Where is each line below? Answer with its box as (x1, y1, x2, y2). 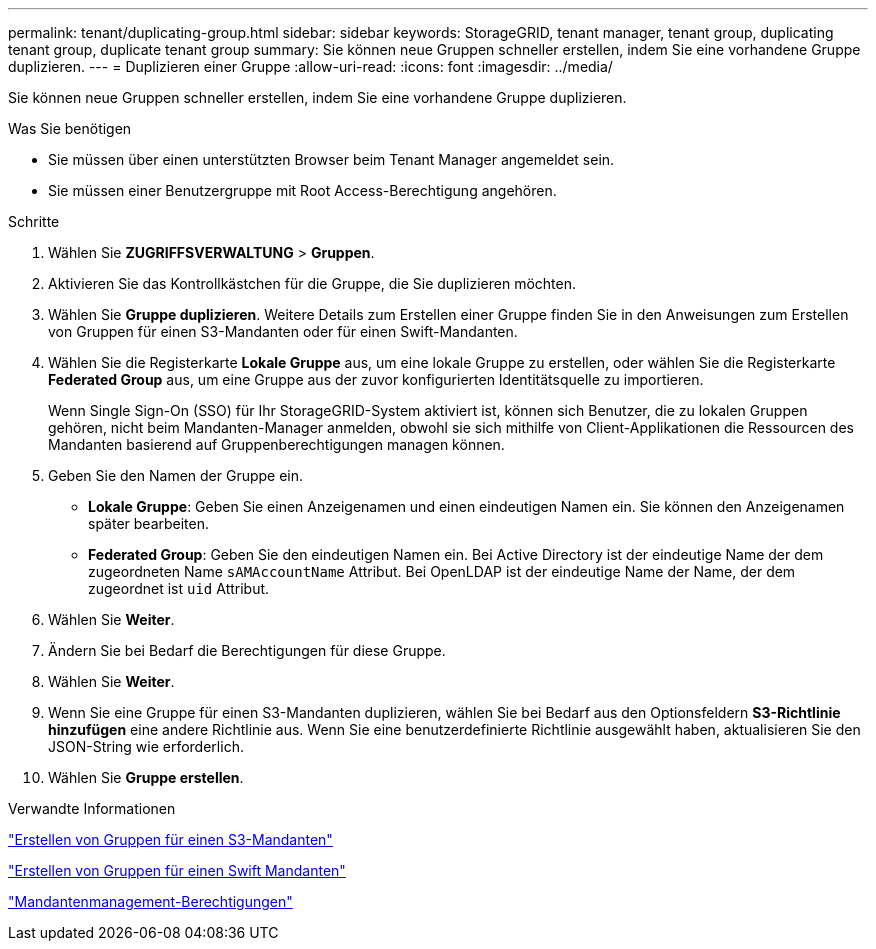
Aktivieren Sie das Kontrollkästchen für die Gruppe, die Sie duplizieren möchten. (48, 275, 576, 292)
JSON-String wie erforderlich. (48, 738, 244, 755)
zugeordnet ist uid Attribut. (88, 580, 270, 597)
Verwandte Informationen (8, 800, 176, 817)
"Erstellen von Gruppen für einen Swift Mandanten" (8, 862, 346, 879)
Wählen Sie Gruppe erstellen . (48, 769, 244, 786)
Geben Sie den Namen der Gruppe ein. (48, 467, 304, 484)
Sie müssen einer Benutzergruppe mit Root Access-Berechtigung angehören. (48, 182, 557, 199)
